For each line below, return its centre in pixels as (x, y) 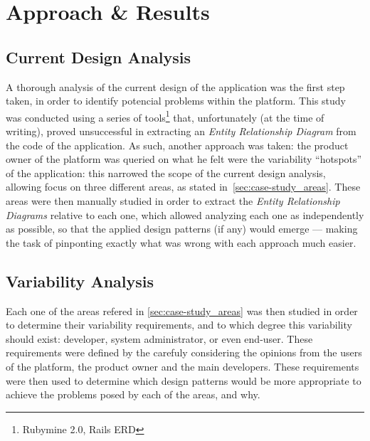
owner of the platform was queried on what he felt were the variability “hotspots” (184, 159)
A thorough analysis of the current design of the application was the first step (175, 86)
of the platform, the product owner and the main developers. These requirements (183, 366)
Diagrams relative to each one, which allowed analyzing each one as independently (185, 214)
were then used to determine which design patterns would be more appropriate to (184, 380)
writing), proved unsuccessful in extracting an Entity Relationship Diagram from (181, 131)
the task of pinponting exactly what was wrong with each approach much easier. (181, 242)
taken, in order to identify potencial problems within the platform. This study (176, 101)
